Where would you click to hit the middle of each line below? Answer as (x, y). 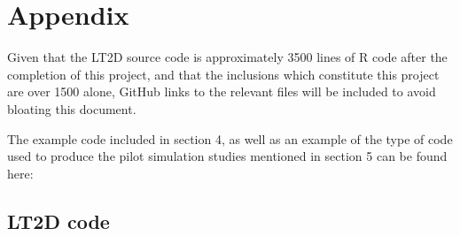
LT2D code (58, 221)
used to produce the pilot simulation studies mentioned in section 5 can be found (227, 156)
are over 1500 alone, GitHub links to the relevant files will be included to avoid (222, 91)
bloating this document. (72, 108)
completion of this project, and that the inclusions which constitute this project (223, 74)
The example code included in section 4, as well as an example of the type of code (230, 138)
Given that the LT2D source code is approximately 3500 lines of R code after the (227, 57)
